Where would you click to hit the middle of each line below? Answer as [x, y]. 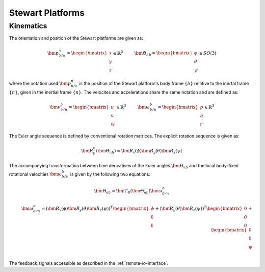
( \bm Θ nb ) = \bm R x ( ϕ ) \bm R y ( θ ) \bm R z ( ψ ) [139, 151]
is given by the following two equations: [110, 174]
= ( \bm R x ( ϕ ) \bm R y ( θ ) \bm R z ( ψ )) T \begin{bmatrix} [95, 209]
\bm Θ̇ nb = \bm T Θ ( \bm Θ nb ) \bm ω [128, 191]
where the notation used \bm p [40, 83]
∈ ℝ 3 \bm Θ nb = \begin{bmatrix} [153, 53]
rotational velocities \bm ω [36, 174]
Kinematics [28, 26]
